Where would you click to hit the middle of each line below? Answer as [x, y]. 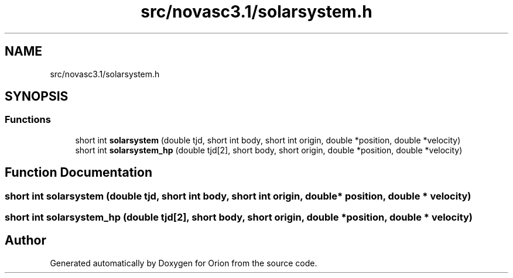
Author [25, 241]
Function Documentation [78, 173]
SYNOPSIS [37, 97]
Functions [28, 120]
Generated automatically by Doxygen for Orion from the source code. [184, 263]
